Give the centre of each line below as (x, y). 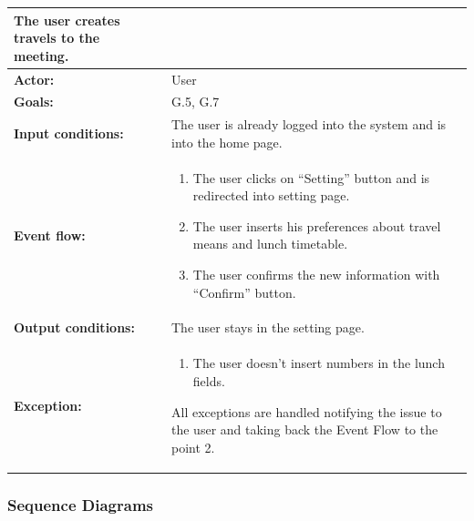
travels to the (57, 38)
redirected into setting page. (271, 195)
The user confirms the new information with (316, 275)
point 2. (193, 447)
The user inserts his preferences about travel (317, 225)
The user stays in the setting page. (268, 327)
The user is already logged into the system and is (309, 124)
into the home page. (227, 142)
